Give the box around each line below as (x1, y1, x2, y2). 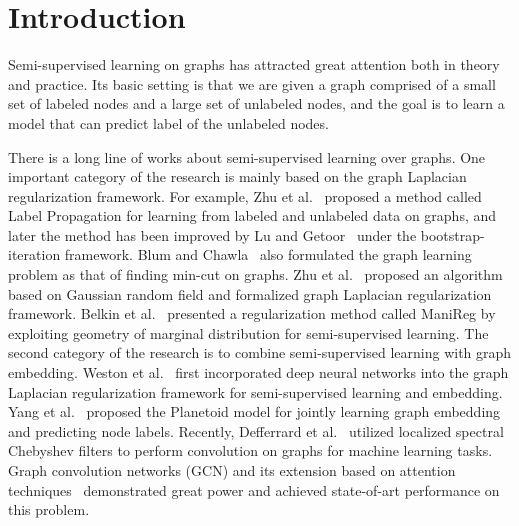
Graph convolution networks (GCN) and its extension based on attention (8, 460, 456, 480)
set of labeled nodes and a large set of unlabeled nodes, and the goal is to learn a (8, 93, 505, 114)
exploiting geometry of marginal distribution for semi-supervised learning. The (8, 322, 489, 343)
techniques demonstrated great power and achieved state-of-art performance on (8, 479, 500, 500)
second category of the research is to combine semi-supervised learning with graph (8, 342, 512, 363)
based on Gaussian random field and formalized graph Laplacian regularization (8, 283, 492, 304)
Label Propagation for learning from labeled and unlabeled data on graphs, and (8, 205, 497, 226)
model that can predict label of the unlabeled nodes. (8, 112, 329, 133)
